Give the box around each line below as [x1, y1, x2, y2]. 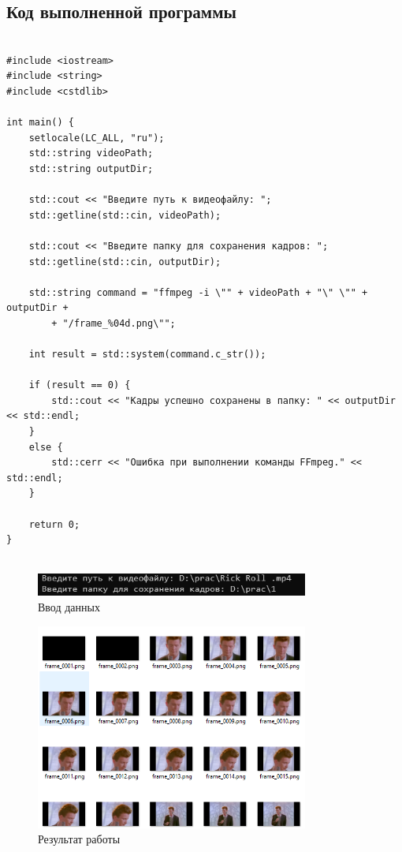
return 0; [28, 518, 80, 530]
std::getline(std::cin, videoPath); [28, 209, 221, 221]
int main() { [6, 117, 74, 129]
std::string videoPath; [28, 148, 154, 159]
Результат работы [38, 831, 121, 847]
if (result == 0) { [28, 379, 131, 391]
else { [28, 441, 63, 453]
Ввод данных [38, 599, 100, 615]
